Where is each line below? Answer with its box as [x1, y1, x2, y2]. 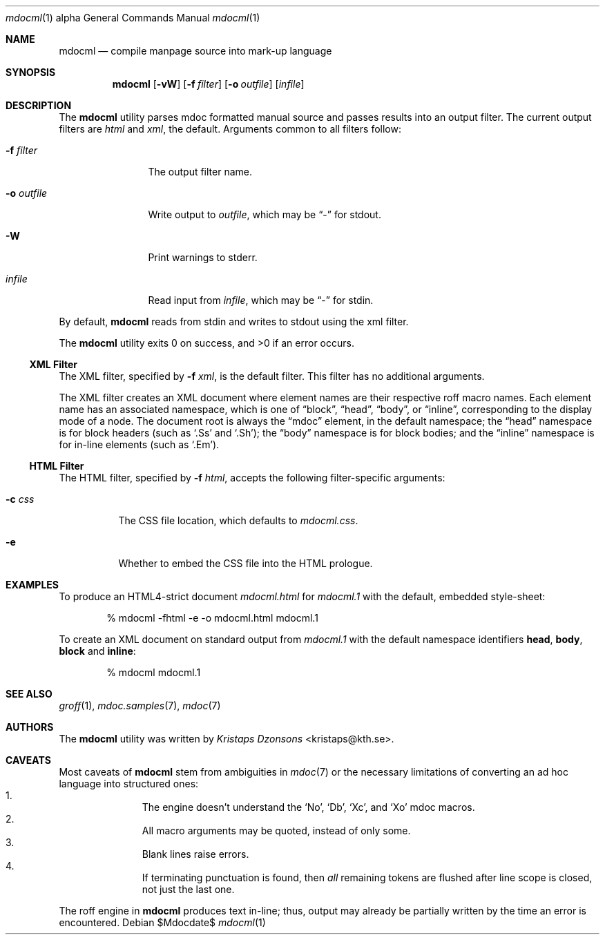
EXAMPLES [6, 579, 59, 591]
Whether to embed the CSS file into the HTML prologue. [118, 557, 373, 569]
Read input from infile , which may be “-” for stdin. [148, 294, 374, 306]
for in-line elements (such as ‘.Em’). [59, 439, 220, 450]
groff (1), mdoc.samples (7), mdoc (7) [59, 700, 221, 711]
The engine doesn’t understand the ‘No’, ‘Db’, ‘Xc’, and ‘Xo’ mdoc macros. [142, 801, 475, 813]
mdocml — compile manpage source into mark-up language [59, 45, 332, 57]
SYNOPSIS [6, 66, 56, 78]
